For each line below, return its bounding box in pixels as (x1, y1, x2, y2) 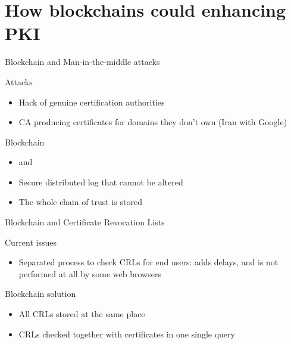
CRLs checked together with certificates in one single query (18, 327, 235, 340)
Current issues (5, 235, 57, 248)
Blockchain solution (5, 287, 76, 300)
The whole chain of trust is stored (18, 196, 142, 208)
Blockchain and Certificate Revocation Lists (5, 216, 165, 228)
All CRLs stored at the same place (18, 308, 145, 320)
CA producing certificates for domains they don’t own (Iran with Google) (18, 116, 287, 128)
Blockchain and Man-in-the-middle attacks (5, 55, 160, 68)
